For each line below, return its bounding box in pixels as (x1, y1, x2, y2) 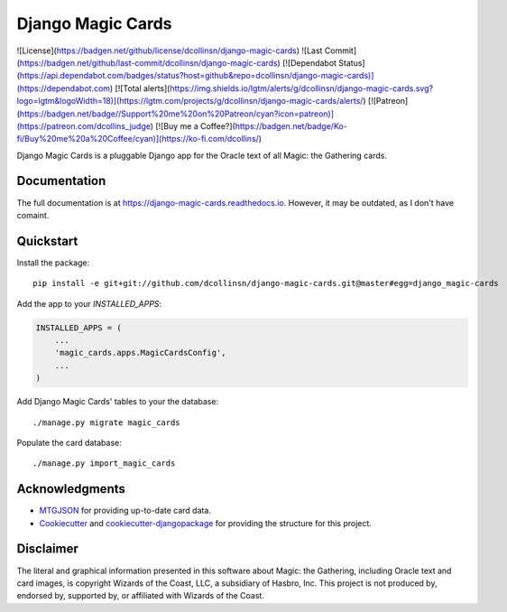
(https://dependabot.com (16, 82, 111, 94)
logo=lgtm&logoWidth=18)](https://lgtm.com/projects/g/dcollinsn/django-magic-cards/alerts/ (16, 96, 364, 107)
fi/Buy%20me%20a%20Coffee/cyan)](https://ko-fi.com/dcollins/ (16, 134, 259, 144)
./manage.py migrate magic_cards (32, 417, 180, 428)
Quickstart (16, 233, 78, 248)
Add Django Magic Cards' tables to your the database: (16, 396, 219, 407)
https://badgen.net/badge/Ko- (235, 120, 347, 131)
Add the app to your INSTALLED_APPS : (16, 298, 162, 309)
